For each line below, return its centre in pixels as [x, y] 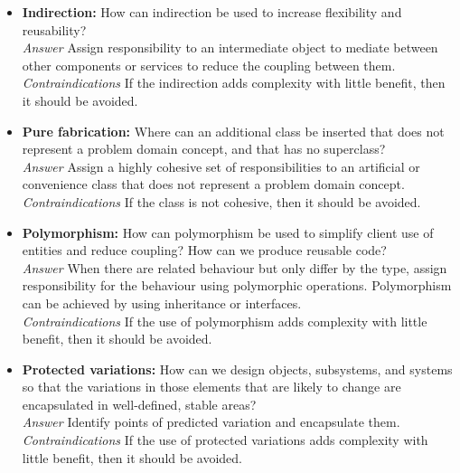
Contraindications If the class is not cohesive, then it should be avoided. [221, 201]
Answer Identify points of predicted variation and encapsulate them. [211, 422]
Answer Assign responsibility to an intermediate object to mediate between [230, 47]
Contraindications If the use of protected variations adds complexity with [225, 440]
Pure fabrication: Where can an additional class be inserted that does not [233, 131]
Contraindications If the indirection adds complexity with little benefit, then [234, 83]
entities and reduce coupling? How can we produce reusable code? [204, 250]
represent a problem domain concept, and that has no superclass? [204, 149]
